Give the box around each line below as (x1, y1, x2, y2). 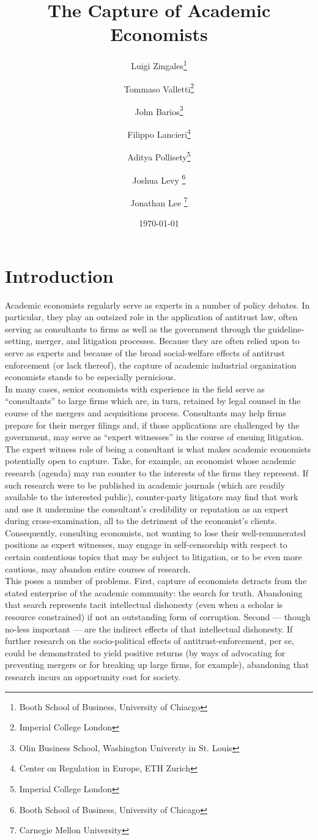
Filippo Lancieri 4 (127, 126, 191, 140)
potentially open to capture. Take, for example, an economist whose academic (5, 454, 296, 467)
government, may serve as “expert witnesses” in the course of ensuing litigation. (5, 430, 304, 443)
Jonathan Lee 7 (130, 194, 188, 209)
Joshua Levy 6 (132, 171, 186, 186)
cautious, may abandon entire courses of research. (5, 562, 191, 575)
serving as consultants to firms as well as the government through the (5, 322, 265, 335)
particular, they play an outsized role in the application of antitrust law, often (5, 310, 298, 323)
